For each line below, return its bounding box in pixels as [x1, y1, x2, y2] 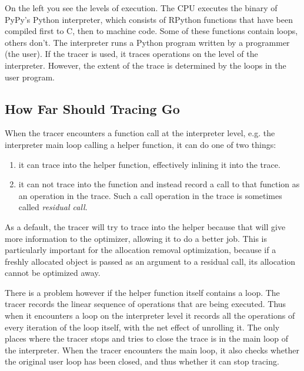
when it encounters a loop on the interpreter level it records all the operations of [5, 309, 295, 322]
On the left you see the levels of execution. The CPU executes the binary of [5, 2, 278, 14]
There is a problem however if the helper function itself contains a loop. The [5, 286, 280, 298]
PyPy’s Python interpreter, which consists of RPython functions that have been [5, 13, 293, 25]
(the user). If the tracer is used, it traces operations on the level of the [5, 48, 258, 60]
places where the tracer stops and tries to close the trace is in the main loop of [5, 332, 289, 345]
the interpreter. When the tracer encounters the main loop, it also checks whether [5, 343, 299, 356]
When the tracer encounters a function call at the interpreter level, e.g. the [5, 127, 275, 139]
